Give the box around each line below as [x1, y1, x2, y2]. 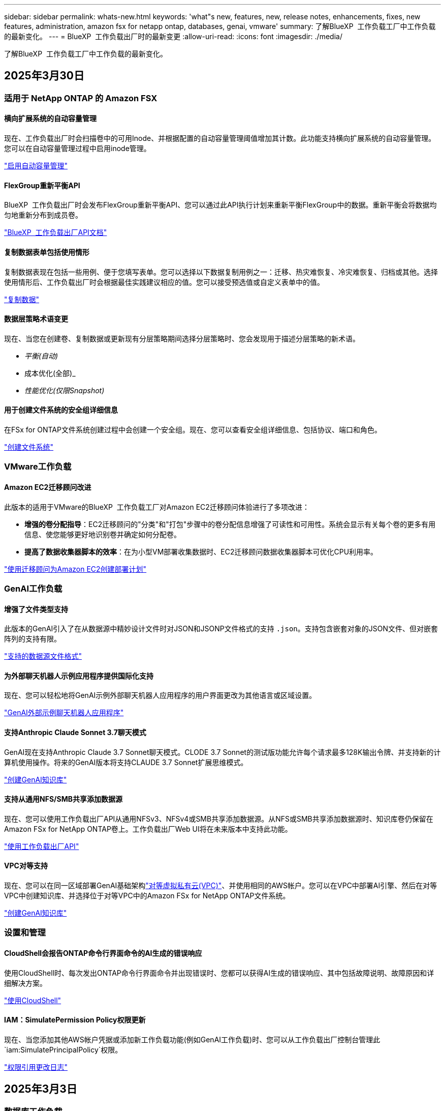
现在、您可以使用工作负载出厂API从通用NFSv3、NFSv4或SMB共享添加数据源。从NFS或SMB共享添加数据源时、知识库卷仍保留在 [4, 814, 433, 823]
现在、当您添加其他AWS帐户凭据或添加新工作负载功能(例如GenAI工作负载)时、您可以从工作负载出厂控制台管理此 [4, 1035, 380, 1044]
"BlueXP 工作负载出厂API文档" [4, 228, 107, 237]
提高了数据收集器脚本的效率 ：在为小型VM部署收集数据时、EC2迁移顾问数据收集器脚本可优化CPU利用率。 [24, 547, 378, 556]
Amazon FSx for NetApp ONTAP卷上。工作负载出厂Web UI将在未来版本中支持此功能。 [4, 824, 292, 833]
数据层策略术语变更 [4, 314, 68, 324]
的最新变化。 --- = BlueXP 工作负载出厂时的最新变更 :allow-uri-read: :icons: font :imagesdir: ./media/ [4, 32, 342, 41]
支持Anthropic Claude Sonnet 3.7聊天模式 [4, 727, 146, 737]
